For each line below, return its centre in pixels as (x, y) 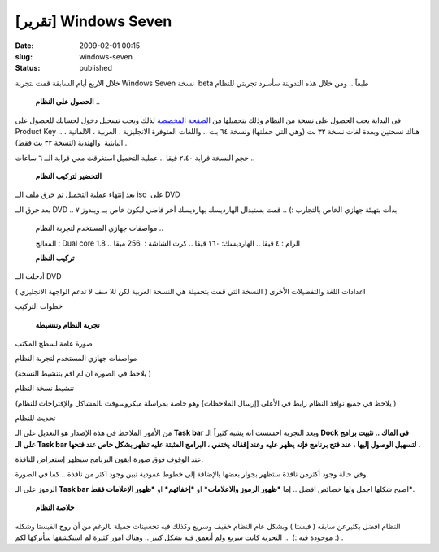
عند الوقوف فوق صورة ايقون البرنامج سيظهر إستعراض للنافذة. (109, 459)
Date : (24, 46)
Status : (28, 68)
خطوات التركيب (39, 306)
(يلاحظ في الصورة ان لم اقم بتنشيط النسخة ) (83, 373)
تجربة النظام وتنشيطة (68, 324)
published (96, 68)
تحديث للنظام (35, 418)
